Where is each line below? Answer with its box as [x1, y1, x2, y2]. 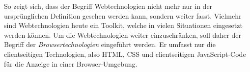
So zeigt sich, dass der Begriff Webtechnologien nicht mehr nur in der [4, 1, 213, 11]
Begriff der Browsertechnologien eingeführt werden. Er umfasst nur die [4, 39, 216, 49]
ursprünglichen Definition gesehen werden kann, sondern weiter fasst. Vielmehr [4, 10, 242, 21]
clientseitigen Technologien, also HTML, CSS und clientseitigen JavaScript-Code [4, 48, 246, 59]
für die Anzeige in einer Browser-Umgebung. [4, 58, 138, 69]
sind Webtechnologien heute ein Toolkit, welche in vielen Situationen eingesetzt [4, 20, 243, 30]
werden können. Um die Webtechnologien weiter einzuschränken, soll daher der [4, 29, 241, 40]
